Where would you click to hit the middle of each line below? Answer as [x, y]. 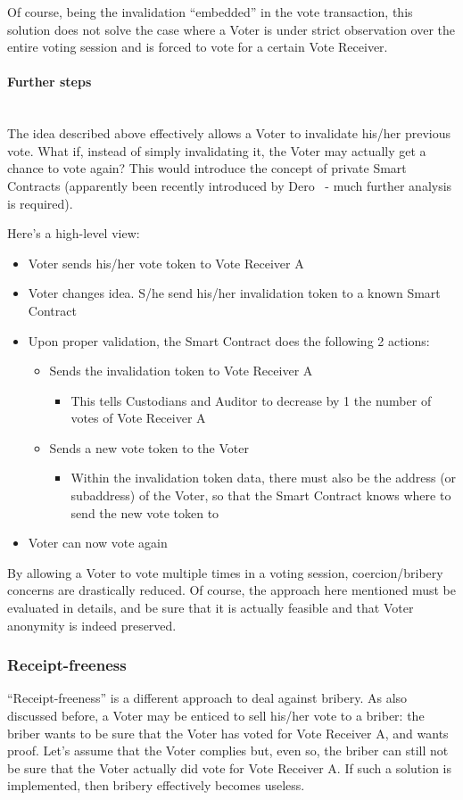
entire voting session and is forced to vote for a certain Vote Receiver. [198, 47]
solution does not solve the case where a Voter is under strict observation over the [231, 29]
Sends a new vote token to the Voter [149, 447]
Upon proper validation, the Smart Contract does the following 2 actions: [229, 340]
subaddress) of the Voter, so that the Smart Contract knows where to [261, 495]
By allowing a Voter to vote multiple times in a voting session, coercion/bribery [225, 572]
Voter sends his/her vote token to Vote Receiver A [166, 263]
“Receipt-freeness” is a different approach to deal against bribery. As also [207, 698]
